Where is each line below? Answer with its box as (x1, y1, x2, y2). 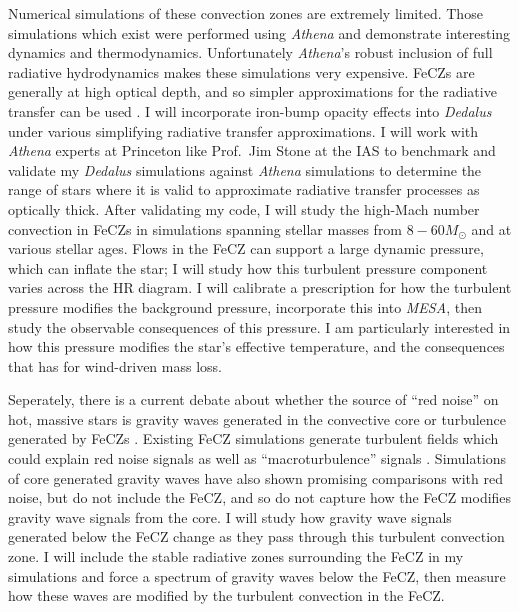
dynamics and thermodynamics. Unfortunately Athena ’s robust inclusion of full (8, 42, 493, 63)
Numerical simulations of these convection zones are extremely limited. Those (8, 3, 483, 23)
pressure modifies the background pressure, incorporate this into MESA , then (8, 296, 482, 317)
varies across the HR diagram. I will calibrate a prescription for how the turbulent (8, 277, 512, 298)
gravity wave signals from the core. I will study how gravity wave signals (8, 506, 452, 527)
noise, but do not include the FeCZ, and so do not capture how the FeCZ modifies (8, 487, 512, 508)
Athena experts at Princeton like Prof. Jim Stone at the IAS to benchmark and (8, 140, 496, 161)
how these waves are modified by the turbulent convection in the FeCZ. (8, 585, 445, 606)
